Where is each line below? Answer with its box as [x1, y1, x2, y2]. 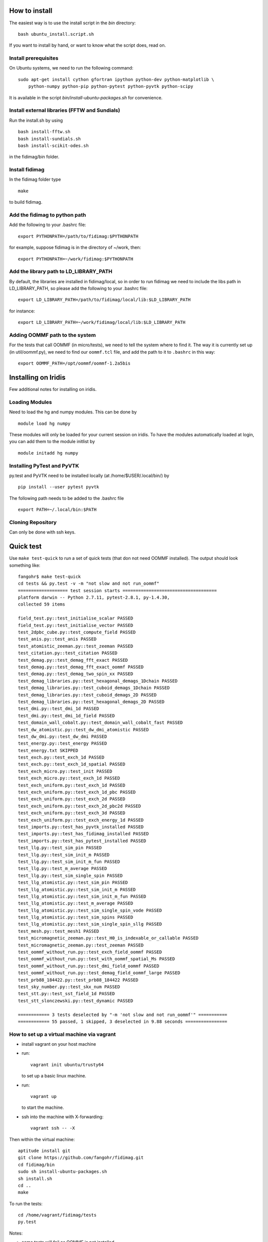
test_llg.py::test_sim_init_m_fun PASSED [18, 858, 120, 864]
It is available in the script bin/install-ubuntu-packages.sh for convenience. [9, 94, 163, 100]
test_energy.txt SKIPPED [18, 748, 78, 753]
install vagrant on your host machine [21, 1041, 96, 1047]
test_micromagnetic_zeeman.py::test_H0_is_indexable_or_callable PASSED [18, 935, 199, 941]
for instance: [9, 308, 35, 314]
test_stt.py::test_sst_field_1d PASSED [18, 991, 115, 997]
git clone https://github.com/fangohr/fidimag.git [18, 1155, 144, 1161]
